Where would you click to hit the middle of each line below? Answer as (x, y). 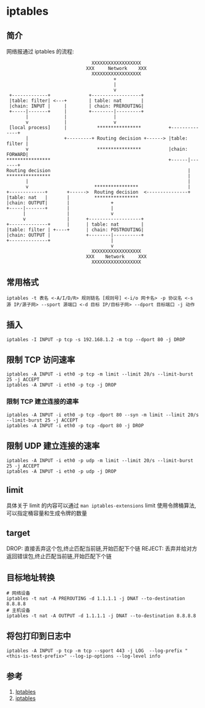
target (18, 533)
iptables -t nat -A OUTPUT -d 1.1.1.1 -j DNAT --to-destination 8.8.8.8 (101, 616)
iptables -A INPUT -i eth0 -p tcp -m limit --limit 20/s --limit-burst (100, 374)
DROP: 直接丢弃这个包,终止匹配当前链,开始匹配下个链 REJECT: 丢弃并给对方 (102, 549)
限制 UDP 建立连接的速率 (53, 446)
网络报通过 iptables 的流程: (40, 51)
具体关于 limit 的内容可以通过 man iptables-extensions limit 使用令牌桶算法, (101, 506)
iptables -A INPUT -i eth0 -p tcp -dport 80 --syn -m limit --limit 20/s (103, 415)
